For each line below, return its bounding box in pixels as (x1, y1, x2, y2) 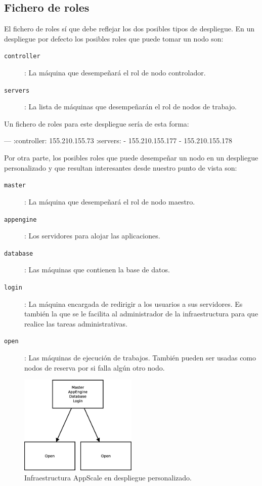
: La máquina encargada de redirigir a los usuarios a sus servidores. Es (24, 298, 243, 309)
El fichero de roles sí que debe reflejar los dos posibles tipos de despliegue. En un (4, 23, 255, 34)
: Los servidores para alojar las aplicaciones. (24, 230, 160, 241)
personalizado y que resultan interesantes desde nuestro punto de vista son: (4, 162, 237, 173)
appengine (4, 216, 37, 223)
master (4, 182, 26, 189)
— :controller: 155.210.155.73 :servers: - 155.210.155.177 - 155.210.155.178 (4, 135, 233, 146)
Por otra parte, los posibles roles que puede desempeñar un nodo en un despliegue (4, 152, 258, 163)
